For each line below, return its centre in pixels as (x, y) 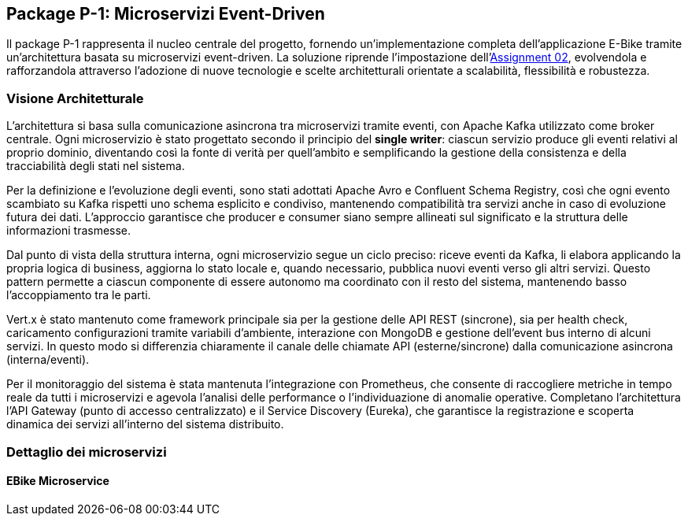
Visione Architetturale (75, 98)
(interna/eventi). (48, 360)
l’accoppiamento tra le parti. (79, 295)
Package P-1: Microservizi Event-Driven (166, 14)
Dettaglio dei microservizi (87, 452)
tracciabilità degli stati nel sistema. (96, 166)
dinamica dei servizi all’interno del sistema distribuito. (145, 424)
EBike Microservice (58, 481)
